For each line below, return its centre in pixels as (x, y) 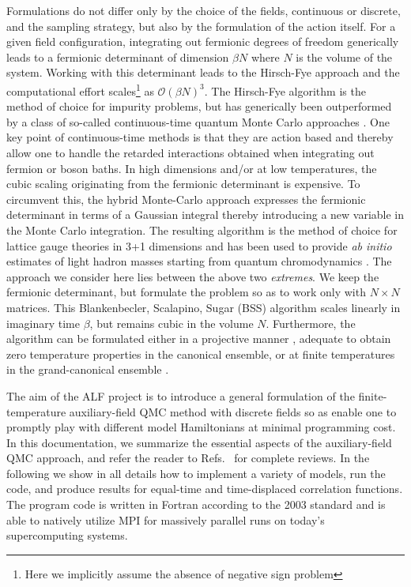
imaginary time (43, 323)
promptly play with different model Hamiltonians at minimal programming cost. (201, 427)
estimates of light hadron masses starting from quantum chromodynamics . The (199, 261)
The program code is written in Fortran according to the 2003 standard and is (196, 504)
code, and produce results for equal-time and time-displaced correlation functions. (205, 489)
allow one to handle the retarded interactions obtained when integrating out (190, 152)
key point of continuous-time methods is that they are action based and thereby (200, 137)
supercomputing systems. (67, 535)
